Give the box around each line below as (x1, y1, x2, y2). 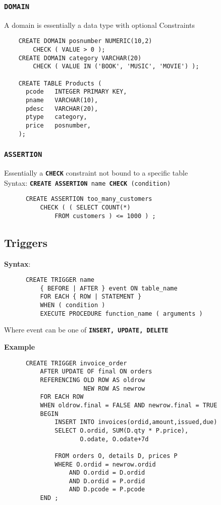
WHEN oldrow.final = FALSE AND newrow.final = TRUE (40, 401, 217, 409)
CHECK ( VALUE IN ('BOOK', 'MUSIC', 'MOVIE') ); (33, 63, 199, 70)
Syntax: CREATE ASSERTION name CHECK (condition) (4, 177, 171, 188)
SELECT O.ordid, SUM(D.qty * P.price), (54, 427, 189, 434)
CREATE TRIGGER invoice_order (25, 359, 127, 367)
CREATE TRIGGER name (25, 276, 94, 284)
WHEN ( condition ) (40, 302, 105, 309)
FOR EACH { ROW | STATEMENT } (40, 293, 142, 301)
